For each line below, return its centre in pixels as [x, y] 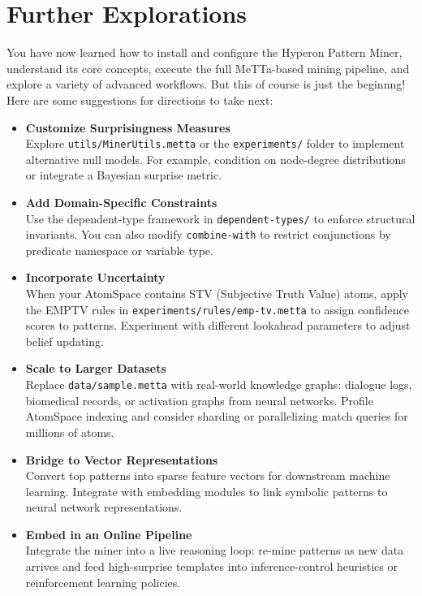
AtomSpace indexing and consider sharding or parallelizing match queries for [217, 416]
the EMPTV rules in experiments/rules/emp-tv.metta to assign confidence [217, 309]
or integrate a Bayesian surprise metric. [124, 175]
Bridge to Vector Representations [122, 459]
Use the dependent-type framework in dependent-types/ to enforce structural [220, 218]
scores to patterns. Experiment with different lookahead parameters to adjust [218, 325]
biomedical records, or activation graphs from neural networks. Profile [199, 400]
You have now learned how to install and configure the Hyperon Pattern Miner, [205, 52]
